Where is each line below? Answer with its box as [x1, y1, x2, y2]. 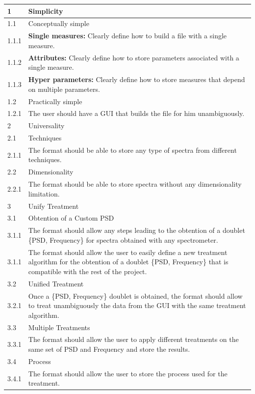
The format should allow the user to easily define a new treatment [28, 247, 228, 257]
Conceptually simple [28, 18, 89, 28]
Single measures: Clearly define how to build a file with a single [28, 30, 227, 41]
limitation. [28, 188, 60, 198]
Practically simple [28, 96, 82, 106]
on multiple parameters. [28, 84, 100, 94]
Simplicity [28, 5, 63, 16]
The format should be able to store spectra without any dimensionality [28, 179, 242, 189]
